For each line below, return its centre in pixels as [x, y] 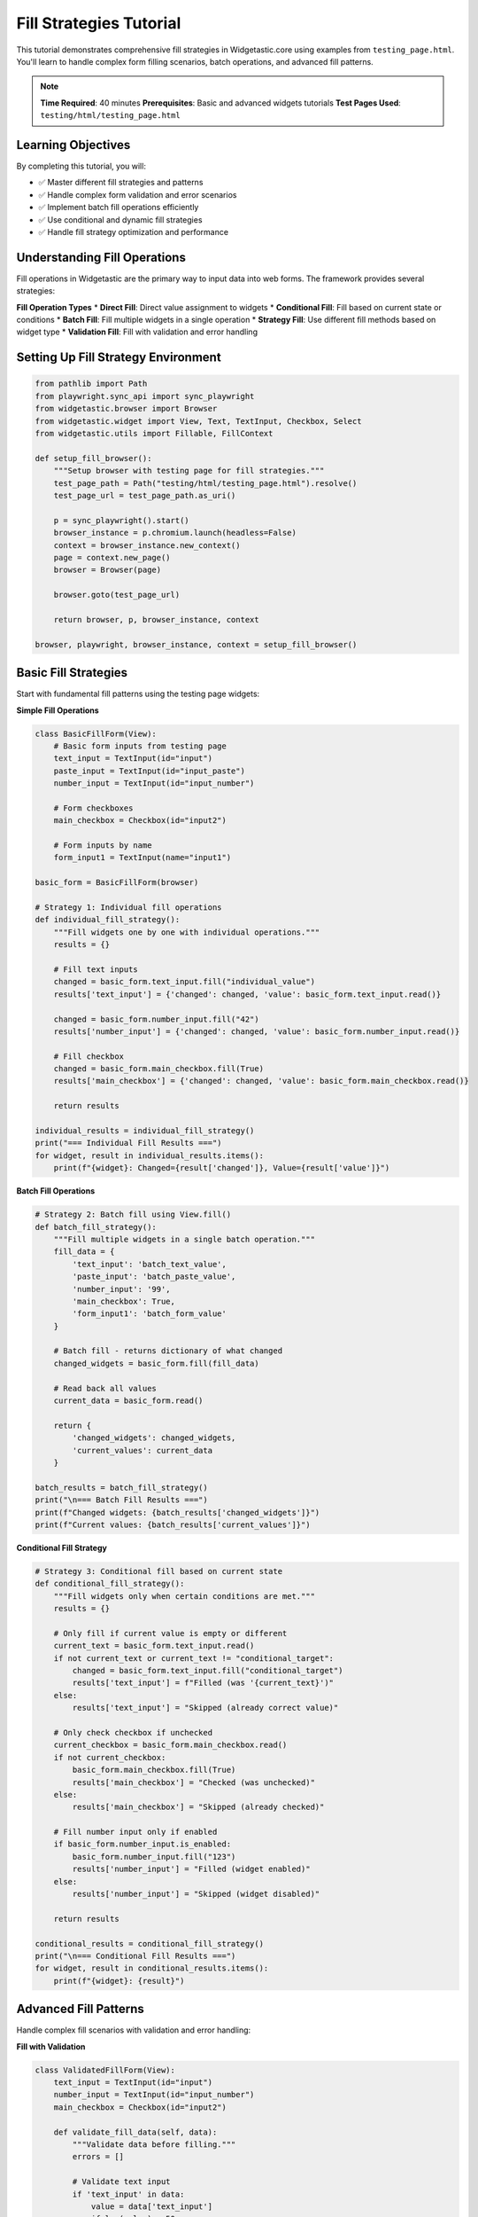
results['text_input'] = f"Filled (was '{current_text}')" [203, 1683]
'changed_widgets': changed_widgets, [154, 1438]
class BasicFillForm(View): [96, 733]
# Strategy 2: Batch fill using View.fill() [133, 1214]
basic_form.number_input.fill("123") [154, 1857]
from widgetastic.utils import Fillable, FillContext [154, 433]
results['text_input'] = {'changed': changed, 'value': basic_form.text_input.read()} [247, 994]
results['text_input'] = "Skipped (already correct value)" [205, 1708]
